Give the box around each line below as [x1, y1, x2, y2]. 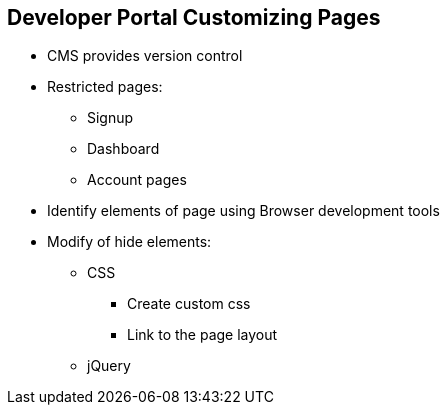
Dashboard [87, 140, 160, 158]
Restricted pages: [47, 78, 163, 96]
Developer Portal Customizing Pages [7, 5, 381, 30]
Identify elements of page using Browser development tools [47, 202, 440, 220]
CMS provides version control [47, 47, 243, 65]
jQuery [87, 357, 131, 375]
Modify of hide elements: [47, 233, 212, 251]
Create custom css [127, 295, 251, 313]
